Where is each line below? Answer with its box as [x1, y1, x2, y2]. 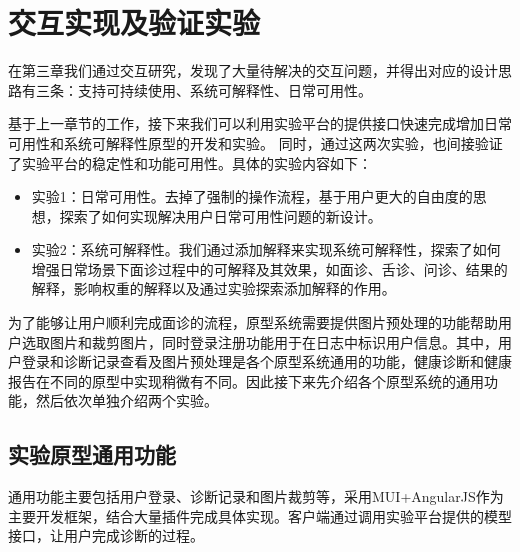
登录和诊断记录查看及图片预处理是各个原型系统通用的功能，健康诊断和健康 [21, 351, 512, 372]
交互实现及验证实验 [8, 2, 261, 43]
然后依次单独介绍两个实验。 [35, 390, 218, 411]
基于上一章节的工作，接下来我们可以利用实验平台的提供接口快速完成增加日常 [8, 113, 512, 134]
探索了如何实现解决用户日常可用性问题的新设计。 [59, 205, 382, 226]
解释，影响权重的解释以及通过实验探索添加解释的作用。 [31, 278, 396, 299]
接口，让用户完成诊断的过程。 [8, 525, 204, 546]
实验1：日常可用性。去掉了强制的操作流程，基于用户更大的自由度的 [31, 186, 473, 207]
